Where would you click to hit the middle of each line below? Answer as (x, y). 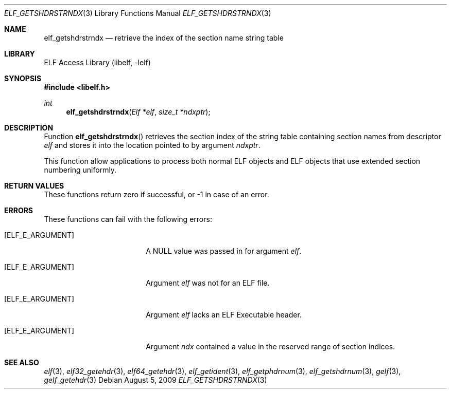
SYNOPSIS (23, 78)
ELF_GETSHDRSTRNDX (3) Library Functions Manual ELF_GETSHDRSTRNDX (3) (138, 13)
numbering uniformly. (80, 170)
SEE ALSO (22, 362)
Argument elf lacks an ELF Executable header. (224, 315)
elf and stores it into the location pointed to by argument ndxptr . (152, 145)
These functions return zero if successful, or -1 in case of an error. (157, 194)
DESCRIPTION (29, 128)
